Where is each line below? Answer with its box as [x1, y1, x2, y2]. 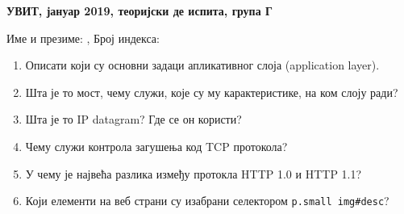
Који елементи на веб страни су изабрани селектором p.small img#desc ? [25, 192, 389, 209]
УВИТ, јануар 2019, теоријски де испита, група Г [6, 2, 273, 19]
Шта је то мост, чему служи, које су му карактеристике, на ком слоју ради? [25, 83, 398, 100]
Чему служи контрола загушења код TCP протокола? [25, 137, 288, 154]
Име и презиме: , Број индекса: [6, 29, 160, 46]
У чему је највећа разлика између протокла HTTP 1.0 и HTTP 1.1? [25, 165, 362, 182]
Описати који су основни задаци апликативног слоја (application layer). [25, 57, 380, 73]
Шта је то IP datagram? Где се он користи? [25, 111, 242, 128]
